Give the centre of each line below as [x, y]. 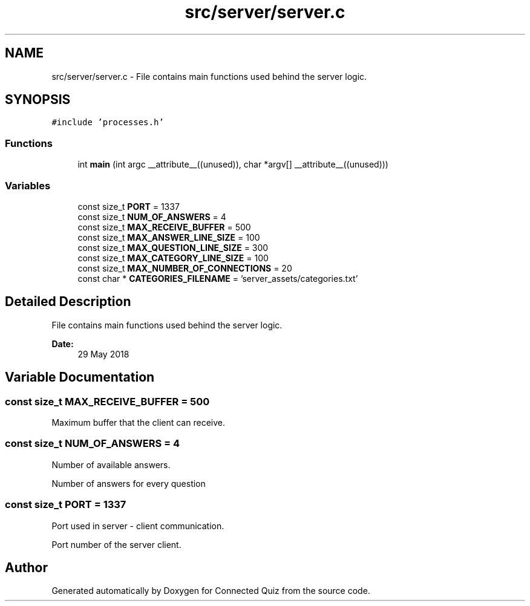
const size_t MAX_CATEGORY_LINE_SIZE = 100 [173, 258]
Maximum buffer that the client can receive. [138, 422]
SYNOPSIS [38, 100]
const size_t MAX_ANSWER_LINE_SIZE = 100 [169, 237]
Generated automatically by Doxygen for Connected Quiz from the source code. [211, 591]
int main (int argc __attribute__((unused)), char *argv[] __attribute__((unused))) [233, 165]
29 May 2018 [103, 354]
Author [26, 567]
